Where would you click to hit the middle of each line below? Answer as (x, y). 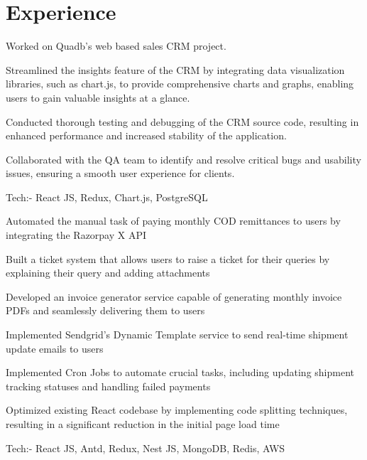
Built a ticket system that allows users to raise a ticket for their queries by (168, 258)
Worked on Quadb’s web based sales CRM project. (116, 46)
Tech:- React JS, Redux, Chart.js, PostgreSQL (107, 197)
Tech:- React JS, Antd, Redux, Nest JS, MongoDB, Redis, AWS (146, 448)
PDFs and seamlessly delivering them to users (105, 310)
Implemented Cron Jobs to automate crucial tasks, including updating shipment (180, 372)
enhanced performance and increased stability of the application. (146, 135)
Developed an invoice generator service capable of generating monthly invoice (174, 296)
